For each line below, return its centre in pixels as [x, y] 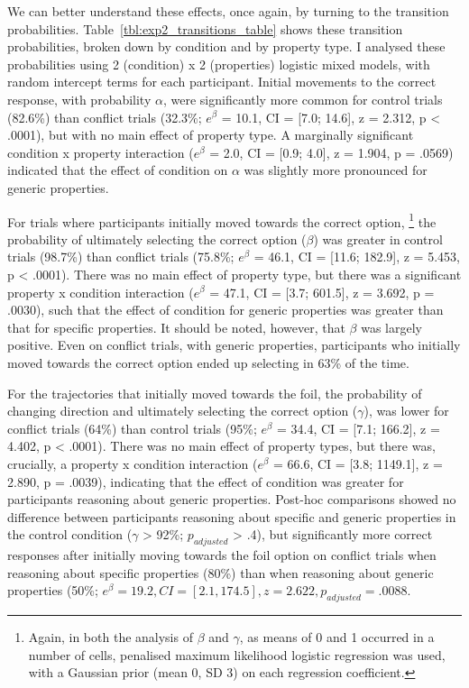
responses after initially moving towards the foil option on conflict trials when [222, 555]
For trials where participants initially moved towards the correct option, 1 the [222, 220]
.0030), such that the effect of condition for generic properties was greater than [225, 310]
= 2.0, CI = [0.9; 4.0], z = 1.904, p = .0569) [331, 152]
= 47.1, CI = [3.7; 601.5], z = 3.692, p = [322, 292]
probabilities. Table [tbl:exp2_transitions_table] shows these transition [205, 28]
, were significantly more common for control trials [303, 99]
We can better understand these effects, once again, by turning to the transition [228, 11]
